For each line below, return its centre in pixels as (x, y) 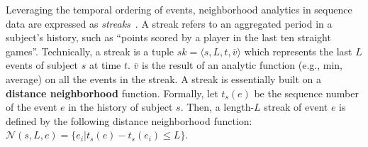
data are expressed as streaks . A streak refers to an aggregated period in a (169, 23)
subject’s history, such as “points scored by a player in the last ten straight (168, 37)
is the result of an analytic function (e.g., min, (242, 65)
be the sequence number (306, 93)
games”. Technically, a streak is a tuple (90, 51)
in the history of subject (121, 107)
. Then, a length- (217, 107)
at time (105, 65)
